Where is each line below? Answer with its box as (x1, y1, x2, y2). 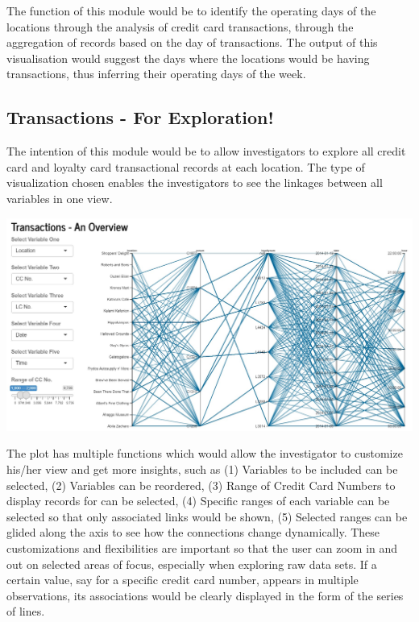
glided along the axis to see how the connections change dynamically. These (6, 524, 380, 541)
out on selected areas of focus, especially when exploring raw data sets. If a (6, 555, 377, 572)
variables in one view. (6, 189, 113, 206)
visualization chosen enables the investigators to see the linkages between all (6, 174, 383, 191)
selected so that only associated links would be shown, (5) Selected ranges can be (6, 508, 408, 525)
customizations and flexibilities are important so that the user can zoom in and (6, 540, 398, 556)
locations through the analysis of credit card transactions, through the (6, 18, 354, 35)
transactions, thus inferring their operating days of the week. (6, 65, 306, 82)
